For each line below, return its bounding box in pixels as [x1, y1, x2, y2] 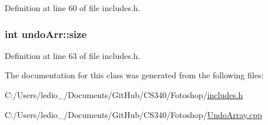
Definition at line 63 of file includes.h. [5, 49, 140, 61]
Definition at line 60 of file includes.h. [5, 2, 140, 13]
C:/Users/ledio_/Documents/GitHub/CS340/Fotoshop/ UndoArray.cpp [5, 108, 262, 120]
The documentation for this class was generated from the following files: [5, 69, 264, 81]
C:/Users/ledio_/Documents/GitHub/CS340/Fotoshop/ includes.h [5, 89, 243, 100]
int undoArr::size [5, 26, 87, 41]
